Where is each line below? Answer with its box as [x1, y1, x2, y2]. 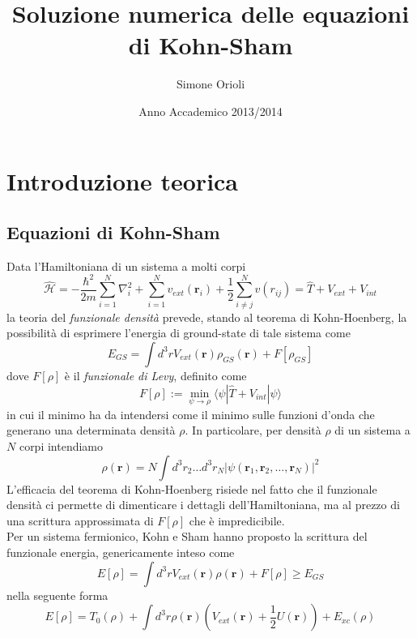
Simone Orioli [176, 75, 245, 92]
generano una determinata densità [6, 422, 176, 439]
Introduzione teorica [6, 164, 239, 197]
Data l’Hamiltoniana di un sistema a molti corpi [6, 257, 246, 274]
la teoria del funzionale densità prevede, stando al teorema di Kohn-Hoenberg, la [6, 308, 407, 325]
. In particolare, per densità [185, 422, 321, 439]
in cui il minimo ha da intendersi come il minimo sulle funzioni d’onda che [6, 405, 375, 422]
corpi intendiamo [19, 437, 104, 454]
